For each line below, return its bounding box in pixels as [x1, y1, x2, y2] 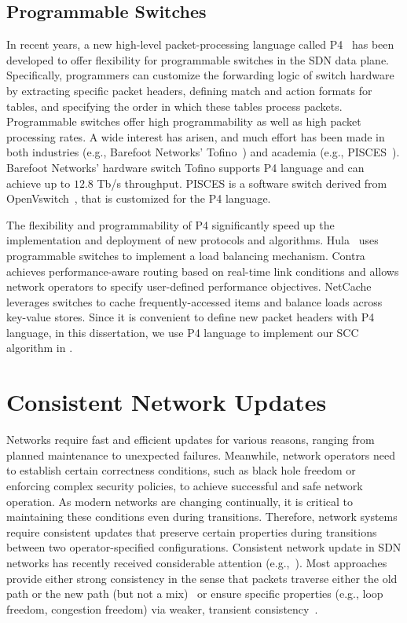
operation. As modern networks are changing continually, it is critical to [6, 493, 354, 509]
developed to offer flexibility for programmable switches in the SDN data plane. [6, 51, 390, 68]
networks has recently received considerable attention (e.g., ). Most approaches [6, 554, 387, 570]
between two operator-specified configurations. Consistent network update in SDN [6, 539, 401, 555]
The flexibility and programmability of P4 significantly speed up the [6, 216, 335, 233]
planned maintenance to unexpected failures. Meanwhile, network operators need [6, 446, 395, 463]
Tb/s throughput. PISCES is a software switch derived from [97, 174, 387, 191]
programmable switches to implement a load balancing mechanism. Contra [6, 247, 365, 263]
